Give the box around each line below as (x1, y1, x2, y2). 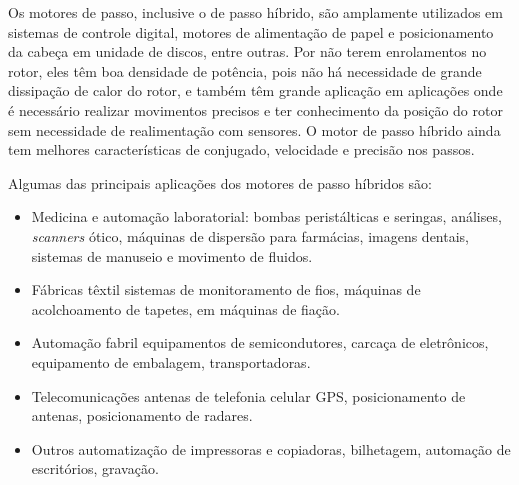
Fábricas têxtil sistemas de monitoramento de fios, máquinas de (31, 279, 421, 300)
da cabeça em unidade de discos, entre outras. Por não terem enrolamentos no (8, 41, 487, 62)
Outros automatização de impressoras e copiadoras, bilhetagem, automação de (31, 438, 511, 459)
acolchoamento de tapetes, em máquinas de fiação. (31, 298, 340, 319)
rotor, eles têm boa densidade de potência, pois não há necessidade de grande (8, 60, 482, 81)
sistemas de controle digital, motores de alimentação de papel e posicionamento (8, 21, 494, 42)
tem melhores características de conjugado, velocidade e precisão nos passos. (8, 139, 475, 160)
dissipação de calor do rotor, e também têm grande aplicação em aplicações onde (8, 80, 503, 101)
